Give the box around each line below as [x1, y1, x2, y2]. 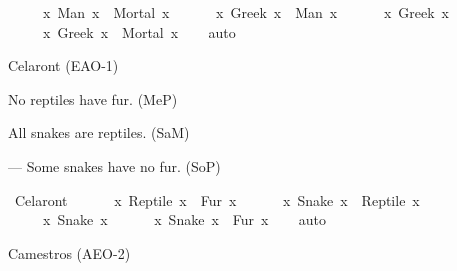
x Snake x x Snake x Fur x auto [42, 209, 326, 230]
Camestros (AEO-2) [8, 242, 131, 263]
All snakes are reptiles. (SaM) [8, 122, 190, 143]
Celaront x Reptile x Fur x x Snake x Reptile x [14, 189, 420, 210]
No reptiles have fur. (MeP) [8, 88, 178, 109]
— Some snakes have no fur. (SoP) [8, 155, 221, 176]
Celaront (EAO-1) [8, 55, 119, 76]
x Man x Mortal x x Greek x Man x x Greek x [42, 2, 449, 22]
